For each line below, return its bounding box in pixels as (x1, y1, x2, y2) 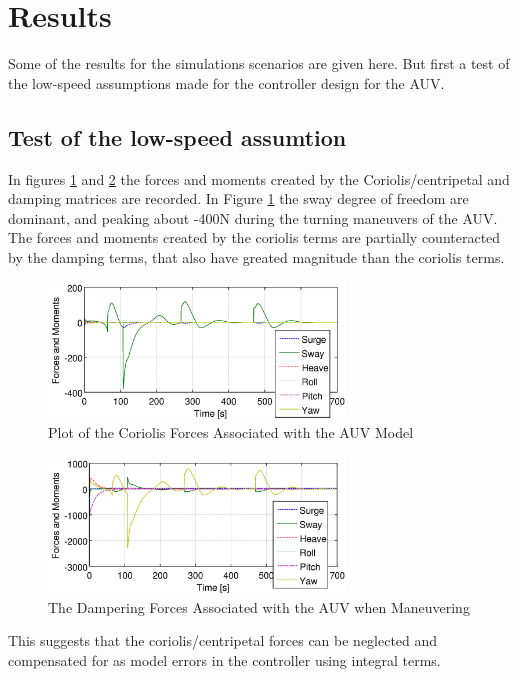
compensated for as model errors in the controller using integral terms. (8, 650, 441, 671)
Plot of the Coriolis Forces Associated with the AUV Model (48, 422, 414, 443)
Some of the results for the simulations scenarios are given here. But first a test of (8, 53, 510, 74)
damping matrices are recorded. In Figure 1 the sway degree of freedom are (8, 188, 469, 209)
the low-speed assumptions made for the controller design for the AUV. (8, 72, 445, 93)
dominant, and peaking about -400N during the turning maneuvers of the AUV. (8, 207, 498, 228)
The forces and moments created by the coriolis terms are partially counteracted (8, 227, 501, 248)
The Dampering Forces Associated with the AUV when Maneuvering (48, 596, 470, 617)
